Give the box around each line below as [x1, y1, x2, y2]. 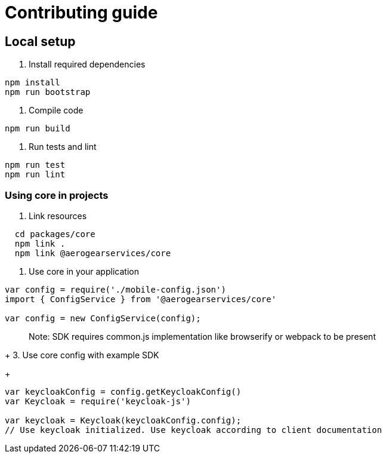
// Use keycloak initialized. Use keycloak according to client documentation [5, 425, 382, 435]
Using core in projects [5, 189, 109, 201]
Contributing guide [5, 2, 158, 23]
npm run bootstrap [5, 87, 91, 97]
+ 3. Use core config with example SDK [5, 349, 159, 360]
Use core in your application [29, 266, 139, 276]
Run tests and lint [29, 142, 97, 152]
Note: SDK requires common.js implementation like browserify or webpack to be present [29, 331, 376, 342]
